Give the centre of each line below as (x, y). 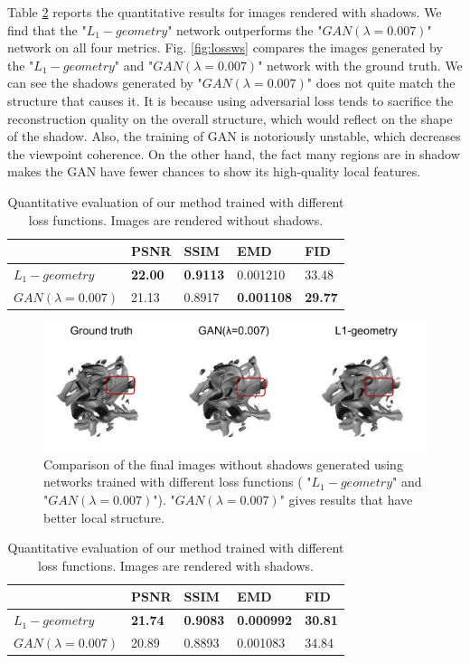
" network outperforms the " (245, 29)
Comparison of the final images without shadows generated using (223, 464)
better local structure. (104, 517)
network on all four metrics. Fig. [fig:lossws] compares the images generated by (225, 47)
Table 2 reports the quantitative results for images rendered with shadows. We (225, 12)
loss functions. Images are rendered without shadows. (176, 219)
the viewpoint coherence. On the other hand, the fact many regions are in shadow (234, 153)
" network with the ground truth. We (360, 65)
